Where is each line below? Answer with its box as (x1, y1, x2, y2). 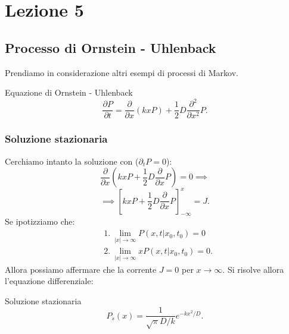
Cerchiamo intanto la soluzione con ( (5, 155, 139, 167)
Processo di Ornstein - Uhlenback (5, 38, 216, 56)
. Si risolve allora (222, 263, 284, 275)
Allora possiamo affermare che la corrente (5, 263, 157, 275)
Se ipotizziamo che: (5, 215, 75, 228)
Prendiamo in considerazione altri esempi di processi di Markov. (5, 66, 238, 78)
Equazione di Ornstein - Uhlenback (5, 86, 133, 99)
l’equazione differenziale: (5, 275, 94, 287)
